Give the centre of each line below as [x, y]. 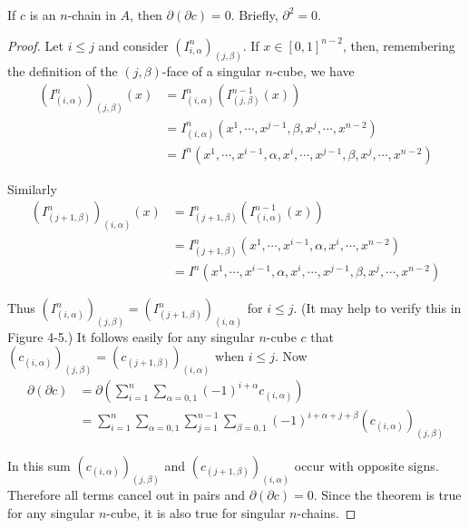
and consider [133, 45]
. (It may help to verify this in [377, 308]
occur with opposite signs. [366, 466]
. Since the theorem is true [387, 495]
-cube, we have [313, 71]
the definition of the [63, 71]
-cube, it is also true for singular [196, 512]
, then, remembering [399, 45]
